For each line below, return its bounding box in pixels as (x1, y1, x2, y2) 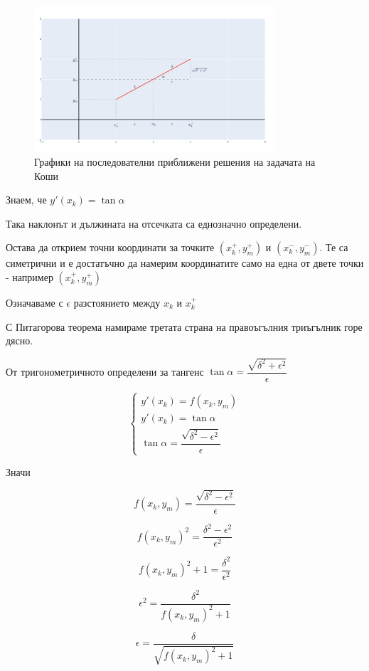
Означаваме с (6, 295, 63, 310)
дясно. (6, 333, 33, 348)
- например (6, 269, 53, 284)
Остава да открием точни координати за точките (6, 240, 215, 255)
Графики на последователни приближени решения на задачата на (34, 154, 316, 169)
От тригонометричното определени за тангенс (6, 364, 204, 379)
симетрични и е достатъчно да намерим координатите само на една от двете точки (6, 255, 364, 270)
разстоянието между (73, 295, 161, 310)
